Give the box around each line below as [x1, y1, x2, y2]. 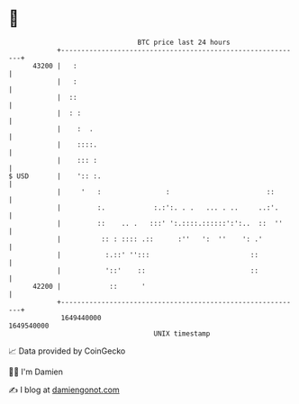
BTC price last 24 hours [137, 38, 231, 47]
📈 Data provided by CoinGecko [8, 346, 126, 356]
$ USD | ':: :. [8, 171, 102, 181]
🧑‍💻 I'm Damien [8, 366, 64, 377]
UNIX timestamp [153, 328, 211, 338]
